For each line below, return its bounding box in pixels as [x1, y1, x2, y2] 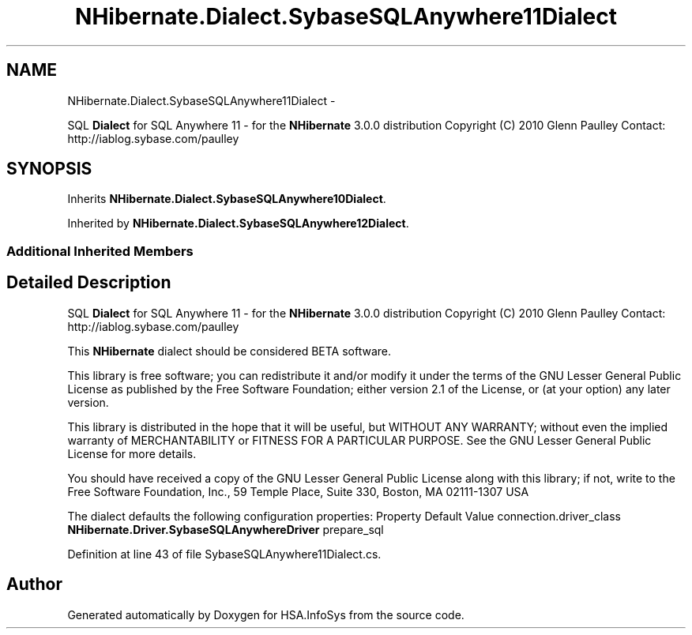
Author [6, 574, 62, 595]
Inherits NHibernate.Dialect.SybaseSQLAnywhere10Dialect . [67, 192, 386, 206]
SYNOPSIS [6, 159, 92, 179]
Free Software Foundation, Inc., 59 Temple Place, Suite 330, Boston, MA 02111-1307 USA [67, 484, 529, 498]
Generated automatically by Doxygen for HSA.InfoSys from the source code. [67, 607, 464, 622]
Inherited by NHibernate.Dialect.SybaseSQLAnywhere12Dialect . [67, 216, 409, 231]
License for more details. [67, 446, 197, 460]
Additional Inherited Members [6, 242, 194, 259]
